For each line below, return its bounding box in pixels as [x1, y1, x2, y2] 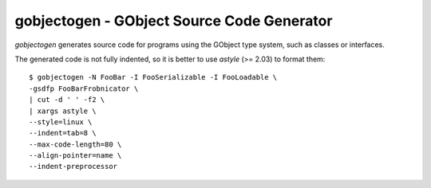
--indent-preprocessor [29, 162, 118, 171]
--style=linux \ [29, 117, 93, 127]
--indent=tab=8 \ [29, 128, 97, 138]
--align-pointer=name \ [29, 151, 122, 160]
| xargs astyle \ [29, 106, 97, 116]
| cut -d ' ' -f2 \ [29, 96, 105, 104]
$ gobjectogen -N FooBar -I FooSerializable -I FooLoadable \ [29, 72, 278, 82]
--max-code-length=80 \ [29, 139, 122, 149]
